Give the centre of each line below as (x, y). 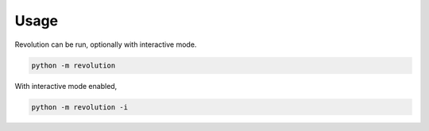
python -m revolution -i (80, 107)
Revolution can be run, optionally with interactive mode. (106, 44)
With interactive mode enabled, (66, 86)
